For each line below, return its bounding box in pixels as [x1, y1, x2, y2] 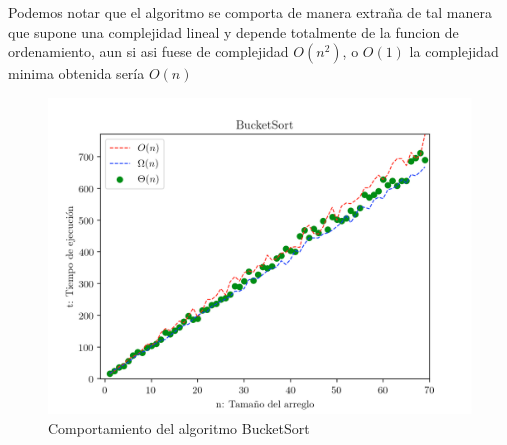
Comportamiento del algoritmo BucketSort [48, 417, 310, 438]
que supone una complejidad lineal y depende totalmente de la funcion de [8, 21, 459, 42]
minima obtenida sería [8, 63, 145, 84]
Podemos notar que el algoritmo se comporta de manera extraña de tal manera [8, 2, 492, 22]
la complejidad [409, 41, 499, 62]
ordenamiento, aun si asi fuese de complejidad [8, 41, 289, 62]
